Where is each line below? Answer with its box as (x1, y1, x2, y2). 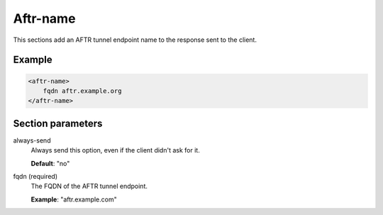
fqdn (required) (13, 172, 58, 180)
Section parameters (13, 117, 103, 129)
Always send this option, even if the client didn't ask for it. (30, 146, 200, 155)
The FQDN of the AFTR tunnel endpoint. (30, 182, 148, 191)
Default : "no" (30, 159, 70, 167)
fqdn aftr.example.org (43, 87, 122, 95)
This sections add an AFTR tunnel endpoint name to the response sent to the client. (13, 35, 257, 44)
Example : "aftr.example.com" (30, 195, 117, 204)
